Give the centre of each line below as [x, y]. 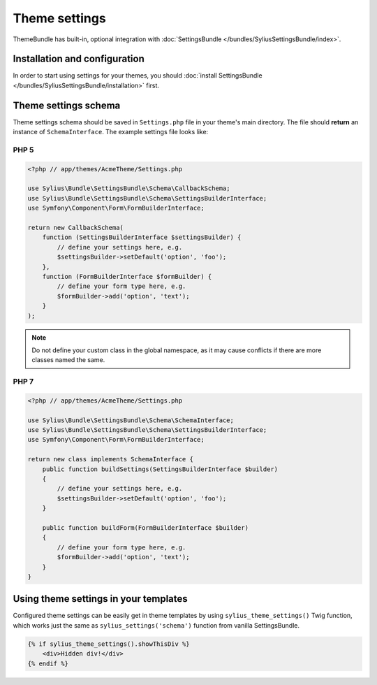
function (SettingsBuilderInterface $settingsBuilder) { [142, 237]
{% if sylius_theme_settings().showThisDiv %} [109, 644]
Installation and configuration [79, 59]
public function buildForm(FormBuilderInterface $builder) [146, 527]
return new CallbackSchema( [75, 228]
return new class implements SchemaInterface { [110, 459]
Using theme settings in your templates [100, 599]
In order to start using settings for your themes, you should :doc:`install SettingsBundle [138, 75]
